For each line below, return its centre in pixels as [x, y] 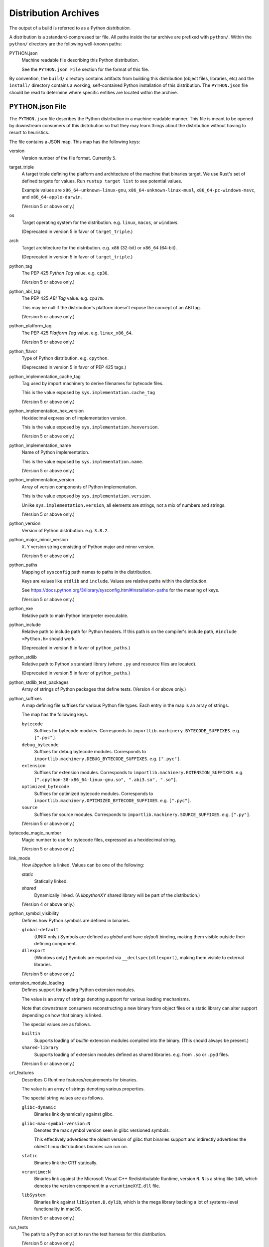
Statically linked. [51, 881]
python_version [25, 523]
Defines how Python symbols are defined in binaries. [76, 920]
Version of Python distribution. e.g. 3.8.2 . [65, 530]
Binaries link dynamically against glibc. [74, 1114]
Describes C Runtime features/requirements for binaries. [80, 1079]
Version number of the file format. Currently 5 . [69, 158]
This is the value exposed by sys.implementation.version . [86, 496]
